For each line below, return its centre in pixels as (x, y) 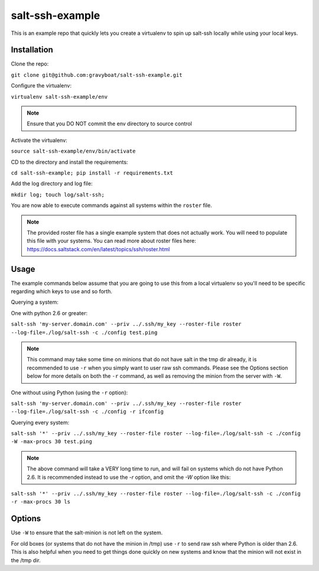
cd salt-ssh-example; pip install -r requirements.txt (92, 173)
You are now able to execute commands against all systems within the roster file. (111, 205)
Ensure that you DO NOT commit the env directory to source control (109, 124)
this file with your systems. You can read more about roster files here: (111, 241)
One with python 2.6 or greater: (49, 313)
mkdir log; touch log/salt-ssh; (58, 194)
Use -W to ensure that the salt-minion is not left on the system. (87, 533)
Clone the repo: (30, 64)
